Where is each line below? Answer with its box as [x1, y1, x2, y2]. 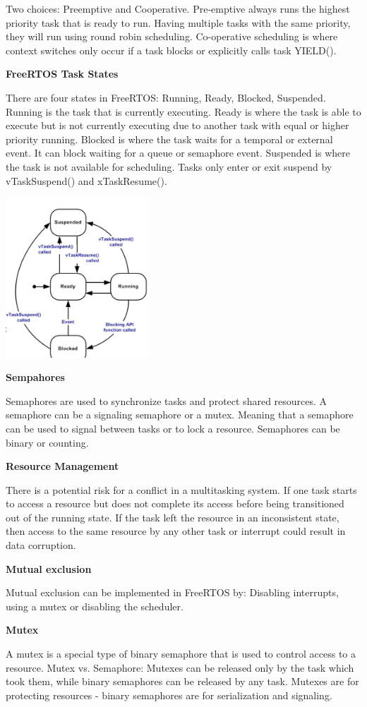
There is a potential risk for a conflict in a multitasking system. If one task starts [6, 482, 357, 497]
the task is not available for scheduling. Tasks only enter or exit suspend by [6, 159, 332, 174]
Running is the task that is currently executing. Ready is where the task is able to [6, 104, 361, 119]
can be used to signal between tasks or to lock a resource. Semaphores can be [6, 421, 340, 435]
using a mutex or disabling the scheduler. [6, 598, 183, 613]
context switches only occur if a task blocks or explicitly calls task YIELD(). [6, 42, 337, 57]
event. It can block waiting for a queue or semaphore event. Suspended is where [6, 145, 351, 160]
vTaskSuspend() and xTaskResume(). [6, 173, 167, 188]
